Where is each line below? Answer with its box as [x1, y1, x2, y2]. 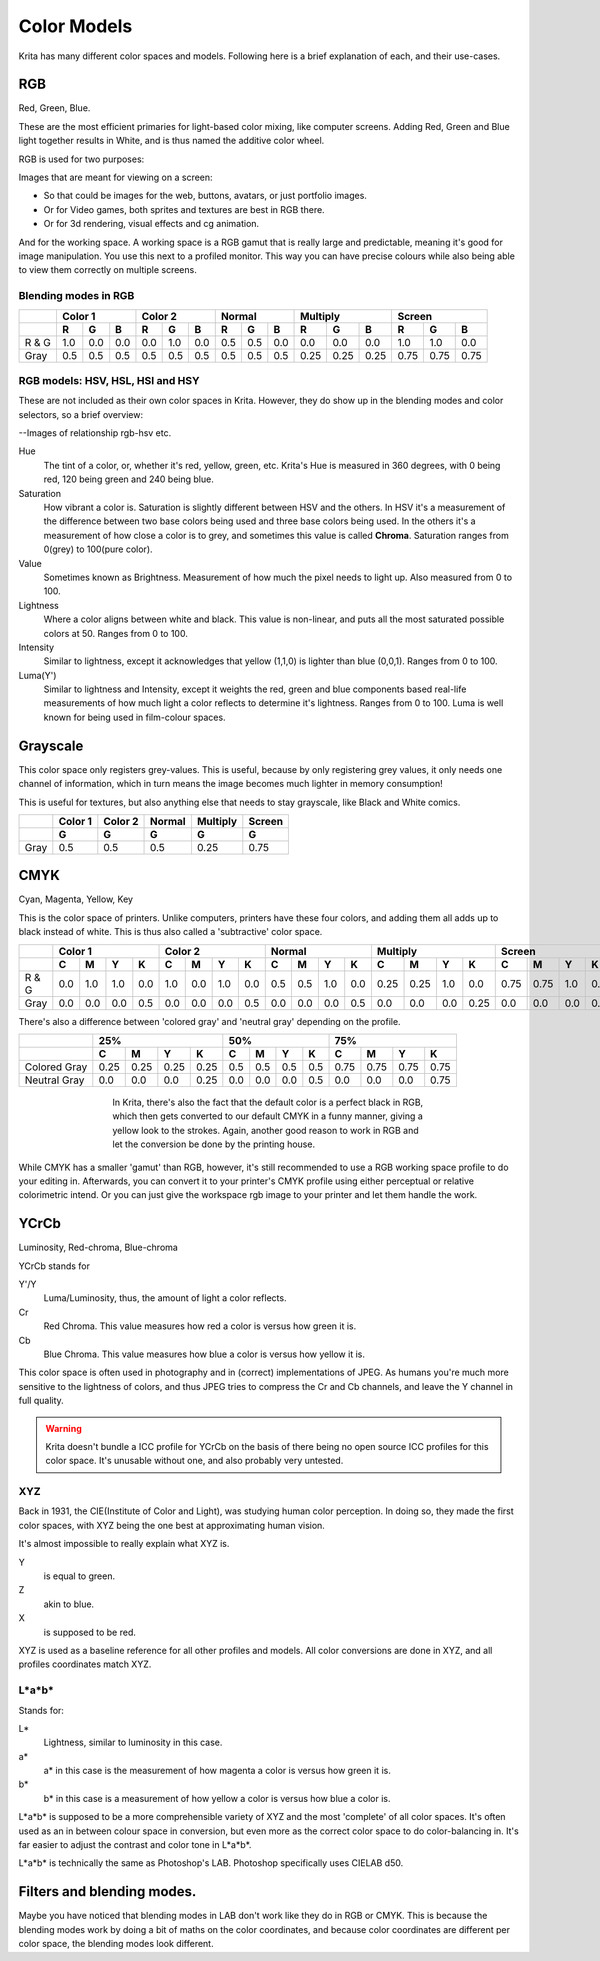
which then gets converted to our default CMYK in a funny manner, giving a [112, 1110, 424, 1122]
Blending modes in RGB [18, 289, 135, 303]
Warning [45, 1422, 82, 1434]
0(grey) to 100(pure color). [43, 543, 154, 555]
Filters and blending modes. [18, 1883, 197, 1900]
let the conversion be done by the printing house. [112, 1138, 315, 1150]
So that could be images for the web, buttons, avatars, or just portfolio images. [43, 190, 367, 202]
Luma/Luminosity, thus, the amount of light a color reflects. [43, 1292, 287, 1304]
